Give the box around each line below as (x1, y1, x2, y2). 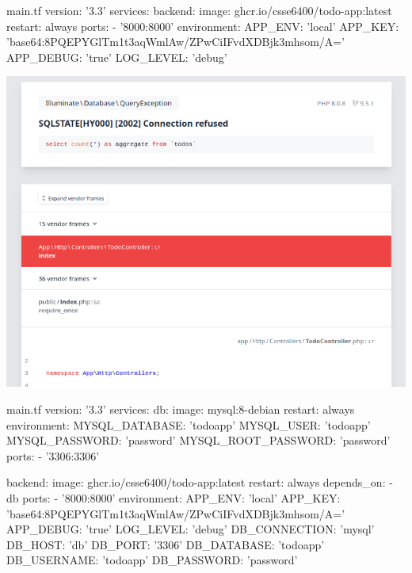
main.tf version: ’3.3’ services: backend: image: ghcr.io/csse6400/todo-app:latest (6, 2, 392, 18)
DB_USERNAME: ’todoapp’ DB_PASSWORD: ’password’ (6, 552, 298, 568)
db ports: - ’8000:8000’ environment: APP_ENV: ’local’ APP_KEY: (6, 490, 341, 506)
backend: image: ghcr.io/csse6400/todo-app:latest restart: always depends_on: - (6, 474, 393, 491)
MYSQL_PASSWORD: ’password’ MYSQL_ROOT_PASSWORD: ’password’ (6, 432, 391, 449)
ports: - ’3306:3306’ (6, 447, 100, 464)
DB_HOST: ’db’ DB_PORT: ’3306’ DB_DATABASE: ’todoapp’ (6, 536, 325, 552)
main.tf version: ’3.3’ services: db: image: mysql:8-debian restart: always (6, 401, 355, 418)
